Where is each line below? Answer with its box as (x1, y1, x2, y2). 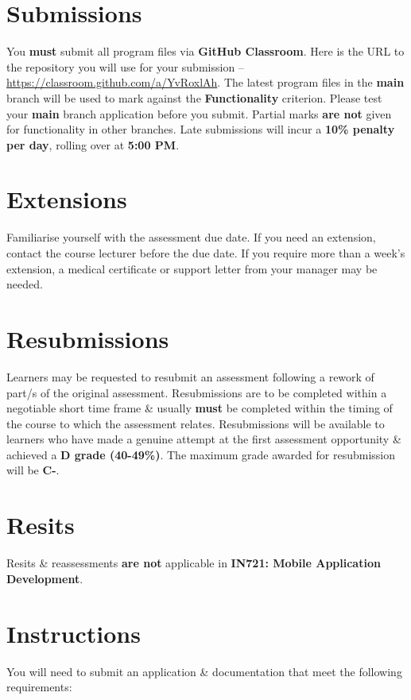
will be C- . (6, 462, 60, 478)
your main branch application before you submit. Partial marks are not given (6, 105, 392, 122)
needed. (6, 276, 43, 292)
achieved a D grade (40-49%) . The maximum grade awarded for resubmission (6, 446, 395, 462)
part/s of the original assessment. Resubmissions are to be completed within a (6, 384, 387, 400)
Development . (6, 570, 83, 586)
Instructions (6, 617, 141, 649)
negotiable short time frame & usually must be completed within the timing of (6, 400, 393, 416)
